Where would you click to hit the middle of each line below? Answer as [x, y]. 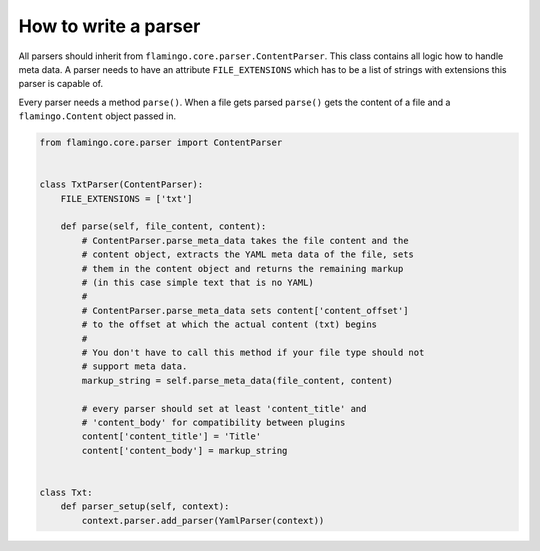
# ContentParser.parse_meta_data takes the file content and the [245, 240]
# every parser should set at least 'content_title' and [224, 408]
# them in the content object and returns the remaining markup [242, 268]
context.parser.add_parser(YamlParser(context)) [203, 520]
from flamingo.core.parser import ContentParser [161, 143]
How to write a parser [109, 26]
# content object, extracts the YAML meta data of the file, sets [248, 254]
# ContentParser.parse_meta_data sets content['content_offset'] [245, 310]
